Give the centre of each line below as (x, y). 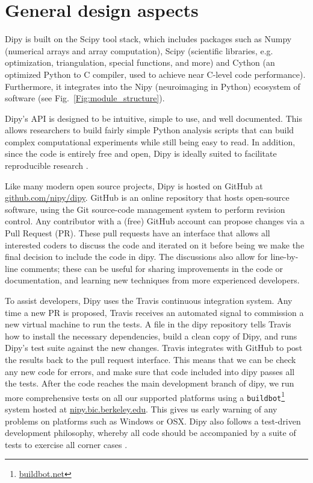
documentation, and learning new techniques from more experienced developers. (152, 280)
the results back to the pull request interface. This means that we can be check (150, 359)
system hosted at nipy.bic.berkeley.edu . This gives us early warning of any (141, 409)
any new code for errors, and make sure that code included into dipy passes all (150, 371)
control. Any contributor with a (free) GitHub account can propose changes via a (155, 221)
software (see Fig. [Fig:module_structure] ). (85, 98)
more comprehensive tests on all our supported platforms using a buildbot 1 (145, 396)
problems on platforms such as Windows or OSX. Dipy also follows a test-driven (153, 421)
